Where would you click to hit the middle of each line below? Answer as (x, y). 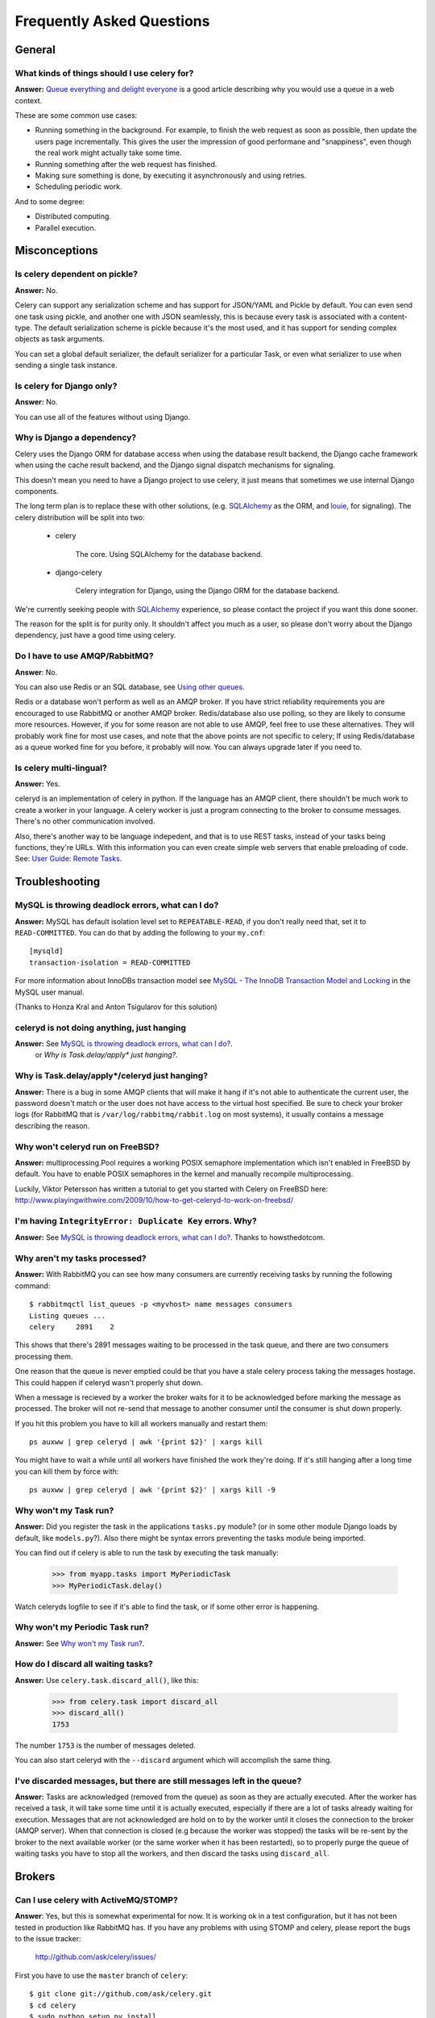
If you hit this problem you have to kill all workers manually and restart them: (141, 1423)
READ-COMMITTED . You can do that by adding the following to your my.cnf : (140, 932)
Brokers (35, 1876)
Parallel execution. (66, 228)
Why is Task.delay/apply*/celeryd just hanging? (112, 1076)
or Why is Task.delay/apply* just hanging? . (107, 1055)
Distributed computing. (73, 216)
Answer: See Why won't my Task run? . (80, 1643)
